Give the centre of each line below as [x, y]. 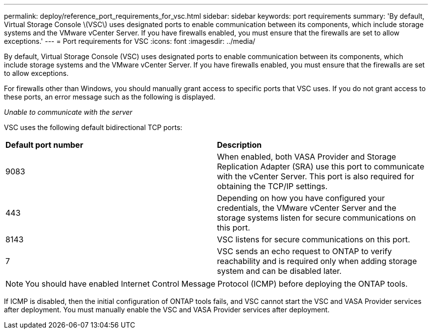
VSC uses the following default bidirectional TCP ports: [93, 127]
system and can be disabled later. [279, 271]
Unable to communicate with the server [68, 112]
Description [239, 145]
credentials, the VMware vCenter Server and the [307, 208]
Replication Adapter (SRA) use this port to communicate [321, 166]
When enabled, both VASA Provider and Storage [307, 157]
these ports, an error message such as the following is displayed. [110, 97]
